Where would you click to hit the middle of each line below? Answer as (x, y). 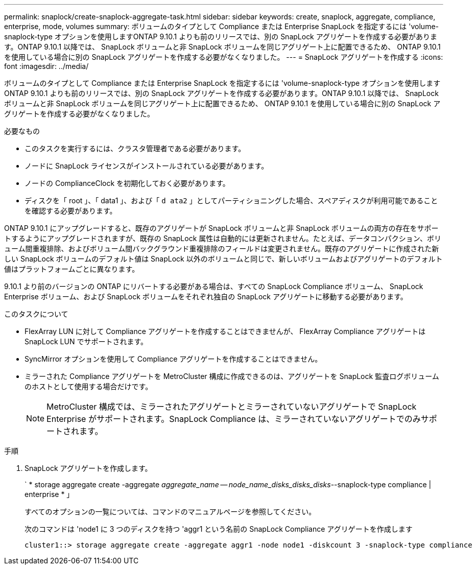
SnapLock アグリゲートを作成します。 (88, 468)
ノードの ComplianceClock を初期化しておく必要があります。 (127, 183)
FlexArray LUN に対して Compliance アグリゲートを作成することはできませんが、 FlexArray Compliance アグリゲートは (225, 331)
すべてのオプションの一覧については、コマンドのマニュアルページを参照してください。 (170, 512)
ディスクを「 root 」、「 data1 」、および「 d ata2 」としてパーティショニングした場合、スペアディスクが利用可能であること (231, 200)
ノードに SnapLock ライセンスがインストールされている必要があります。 (147, 166)
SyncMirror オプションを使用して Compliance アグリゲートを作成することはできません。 (173, 359)
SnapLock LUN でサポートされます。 (86, 341)
